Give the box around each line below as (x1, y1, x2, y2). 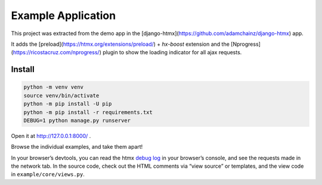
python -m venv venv (23, 84, 83, 90)
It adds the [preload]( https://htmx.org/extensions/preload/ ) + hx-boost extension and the (11, 40, 230, 48)
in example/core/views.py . (11, 171, 85, 178)
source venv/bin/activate (23, 92, 100, 99)
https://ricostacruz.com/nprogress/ (13, 49, 100, 56)
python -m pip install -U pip (23, 101, 112, 107)
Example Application (11, 9, 116, 22)
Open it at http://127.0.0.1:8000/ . (11, 132, 91, 139)
